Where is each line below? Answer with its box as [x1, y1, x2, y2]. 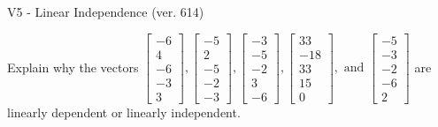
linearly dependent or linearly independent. [7, 102, 241, 121]
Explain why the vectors [7, 57, 139, 76]
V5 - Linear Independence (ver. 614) [7, 3, 204, 20]
